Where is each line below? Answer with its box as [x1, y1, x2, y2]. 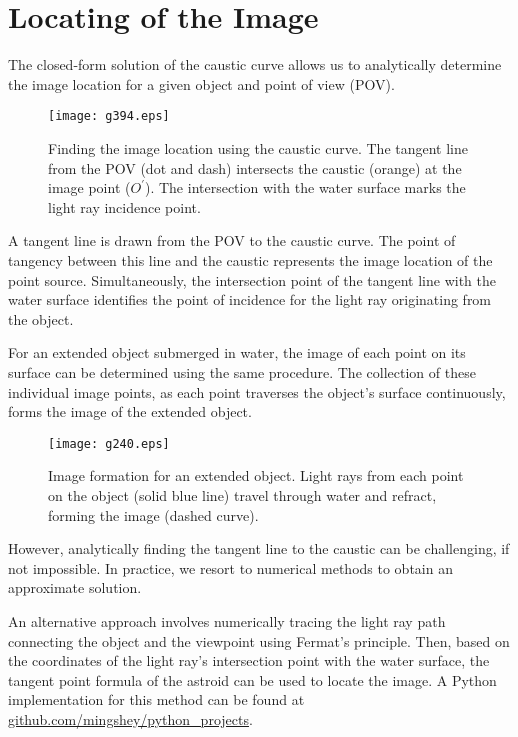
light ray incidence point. [48, 196, 201, 217]
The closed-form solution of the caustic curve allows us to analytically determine [8, 54, 502, 75]
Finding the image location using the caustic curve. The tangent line [48, 137, 468, 158]
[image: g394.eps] [48, 109, 170, 124]
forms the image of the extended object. [8, 401, 252, 422]
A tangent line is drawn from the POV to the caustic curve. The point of [8, 230, 456, 251]
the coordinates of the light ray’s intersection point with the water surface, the [8, 650, 490, 671]
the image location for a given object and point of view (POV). [8, 73, 395, 94]
